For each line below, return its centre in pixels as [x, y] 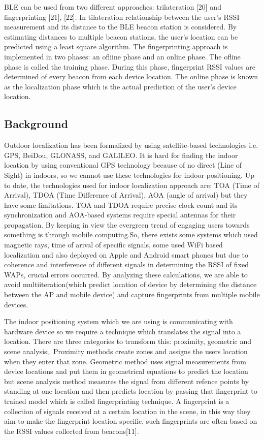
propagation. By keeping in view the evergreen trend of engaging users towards [127, 224]
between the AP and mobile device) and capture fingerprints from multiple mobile [132, 294]
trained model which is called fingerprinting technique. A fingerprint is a [117, 401]
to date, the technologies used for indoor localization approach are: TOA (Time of [132, 185]
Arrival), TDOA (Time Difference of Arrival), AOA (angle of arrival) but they [126, 195]
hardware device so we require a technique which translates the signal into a [123, 331]
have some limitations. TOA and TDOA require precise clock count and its [121, 205]
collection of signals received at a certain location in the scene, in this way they [127, 411]
